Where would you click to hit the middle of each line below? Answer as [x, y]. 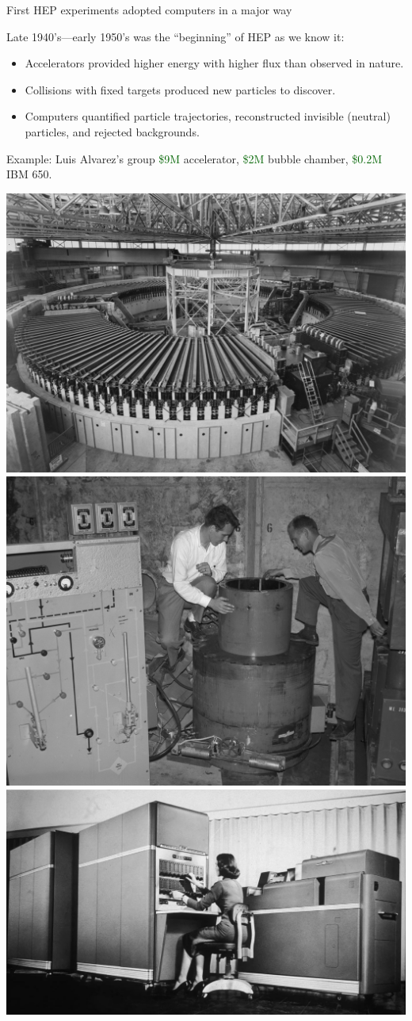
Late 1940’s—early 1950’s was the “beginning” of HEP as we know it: [175, 36]
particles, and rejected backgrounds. [112, 131]
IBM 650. [29, 174]
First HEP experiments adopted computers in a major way [149, 10]
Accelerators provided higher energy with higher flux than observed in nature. [214, 63]
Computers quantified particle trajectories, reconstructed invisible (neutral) [208, 116]
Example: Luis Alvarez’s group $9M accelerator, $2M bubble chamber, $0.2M [195, 158]
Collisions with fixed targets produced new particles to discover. [180, 89]
